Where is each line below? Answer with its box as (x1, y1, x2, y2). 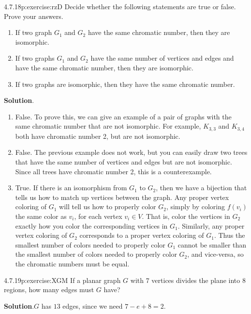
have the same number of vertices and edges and (90, 53, 234, 63)
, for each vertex (74, 211, 122, 221)
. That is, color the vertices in (142, 211, 230, 221)
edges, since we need (62, 300, 123, 311)
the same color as (15, 211, 67, 221)
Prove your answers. (4, 11, 63, 21)
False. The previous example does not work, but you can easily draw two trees (15, 147, 248, 157)
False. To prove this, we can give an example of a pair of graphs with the (15, 111, 232, 121)
